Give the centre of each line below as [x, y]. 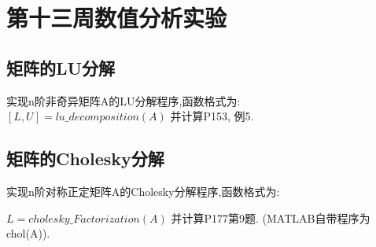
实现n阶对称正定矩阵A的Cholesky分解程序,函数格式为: [143, 191]
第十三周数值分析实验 [117, 18]
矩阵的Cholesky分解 [85, 159]
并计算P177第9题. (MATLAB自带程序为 [271, 218]
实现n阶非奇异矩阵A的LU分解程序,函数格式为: [123, 100]
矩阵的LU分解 [61, 67]
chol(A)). [28, 233]
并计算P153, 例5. [212, 116]
